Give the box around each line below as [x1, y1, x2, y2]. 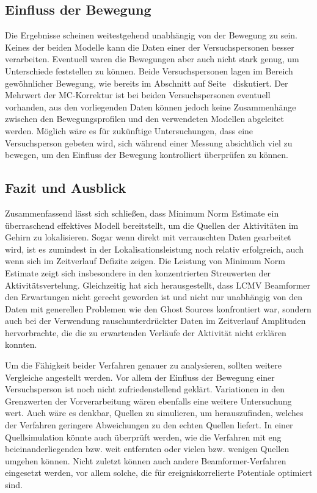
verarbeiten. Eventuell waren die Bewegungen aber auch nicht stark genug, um [5, 52, 299, 65]
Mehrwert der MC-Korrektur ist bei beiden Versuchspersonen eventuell [5, 88, 271, 101]
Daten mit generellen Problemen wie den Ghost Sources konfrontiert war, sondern [5, 302, 312, 315]
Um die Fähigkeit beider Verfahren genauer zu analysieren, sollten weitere [5, 359, 282, 372]
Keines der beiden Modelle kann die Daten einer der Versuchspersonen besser [5, 40, 294, 53]
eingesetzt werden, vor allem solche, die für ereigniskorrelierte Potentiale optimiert [5, 466, 313, 479]
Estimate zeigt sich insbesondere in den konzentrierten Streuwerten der [5, 266, 271, 279]
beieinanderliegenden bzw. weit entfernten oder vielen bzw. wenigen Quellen [5, 442, 290, 455]
